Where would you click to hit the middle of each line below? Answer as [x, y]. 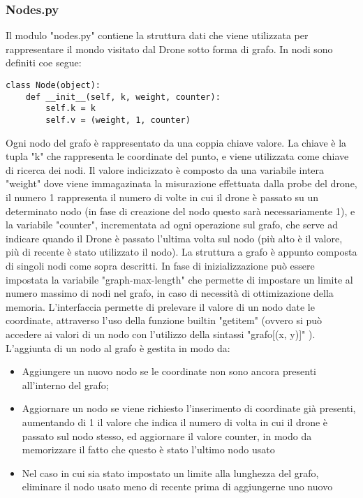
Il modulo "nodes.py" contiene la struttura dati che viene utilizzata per [157, 35]
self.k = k [71, 109]
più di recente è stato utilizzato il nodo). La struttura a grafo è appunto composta [181, 252]
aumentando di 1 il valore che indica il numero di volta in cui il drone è [175, 422]
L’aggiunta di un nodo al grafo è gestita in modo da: [118, 347]
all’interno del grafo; [65, 385]
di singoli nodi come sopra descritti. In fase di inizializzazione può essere [160, 265]
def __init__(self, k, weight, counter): [123, 97]
